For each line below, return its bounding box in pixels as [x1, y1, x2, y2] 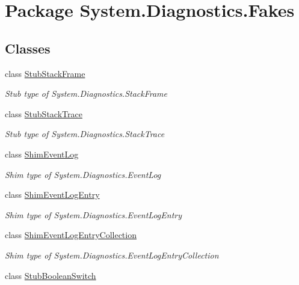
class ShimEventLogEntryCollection [5, 228, 137, 241]
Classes [5, 38, 51, 57]
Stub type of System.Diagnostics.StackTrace [5, 127, 165, 140]
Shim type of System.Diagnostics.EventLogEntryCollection [5, 248, 219, 261]
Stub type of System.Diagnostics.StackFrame [5, 87, 168, 100]
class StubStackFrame [5, 67, 85, 79]
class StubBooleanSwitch [5, 269, 96, 281]
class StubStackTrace [5, 107, 82, 120]
